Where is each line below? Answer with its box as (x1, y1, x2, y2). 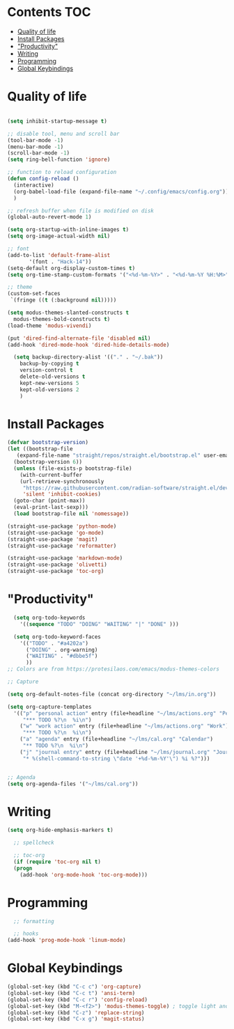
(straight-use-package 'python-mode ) (7, 523, 117, 530)
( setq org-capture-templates (7, 703, 92, 710)
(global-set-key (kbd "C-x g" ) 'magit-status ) (7, 1016, 145, 1023)
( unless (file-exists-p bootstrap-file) (13, 464, 132, 472)
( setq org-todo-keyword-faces (13, 633, 101, 641)
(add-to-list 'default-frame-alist (7, 251, 111, 258)
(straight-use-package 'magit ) (7, 535, 98, 543)
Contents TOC (7, 4, 91, 20)
